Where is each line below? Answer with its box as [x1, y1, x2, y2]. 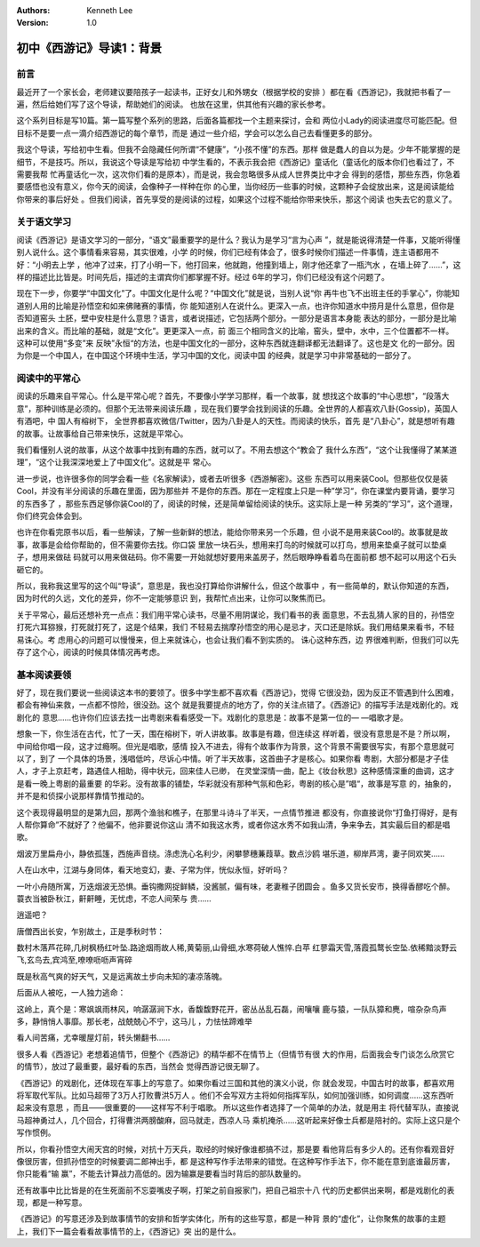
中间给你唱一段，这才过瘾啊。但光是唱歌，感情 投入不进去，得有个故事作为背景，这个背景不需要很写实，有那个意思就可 [16, 740, 455, 751]
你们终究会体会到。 [16, 510, 87, 521]
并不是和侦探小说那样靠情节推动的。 [16, 791, 149, 802]
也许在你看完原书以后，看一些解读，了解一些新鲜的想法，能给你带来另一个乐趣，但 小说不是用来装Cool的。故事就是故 [16, 527, 449, 538]
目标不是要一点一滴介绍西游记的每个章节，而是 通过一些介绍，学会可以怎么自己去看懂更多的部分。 [16, 127, 377, 138]
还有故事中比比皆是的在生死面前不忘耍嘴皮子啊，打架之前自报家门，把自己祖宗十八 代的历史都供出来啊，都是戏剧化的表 [16, 1185, 455, 1195]
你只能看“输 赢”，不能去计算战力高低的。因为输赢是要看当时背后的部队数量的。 [16, 1169, 307, 1179]
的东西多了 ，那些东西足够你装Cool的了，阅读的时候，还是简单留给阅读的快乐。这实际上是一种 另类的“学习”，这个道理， [16, 498, 458, 508]
